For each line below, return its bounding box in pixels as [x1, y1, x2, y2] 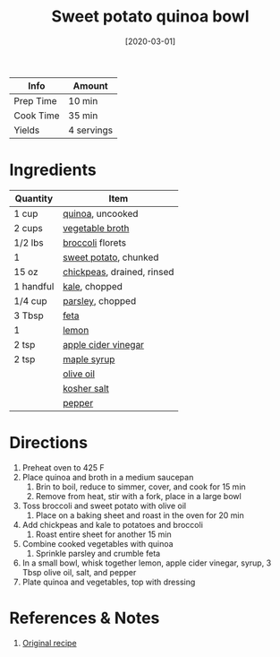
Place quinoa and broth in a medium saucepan [21, 471, 194, 482]
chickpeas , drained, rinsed [62, 265, 174, 278]
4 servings [68, 124, 114, 136]
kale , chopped [62, 280, 123, 292]
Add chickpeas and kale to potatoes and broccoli [21, 519, 204, 530]
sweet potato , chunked [62, 251, 159, 264]
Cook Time [13, 109, 60, 122]
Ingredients [9, 160, 97, 180]
